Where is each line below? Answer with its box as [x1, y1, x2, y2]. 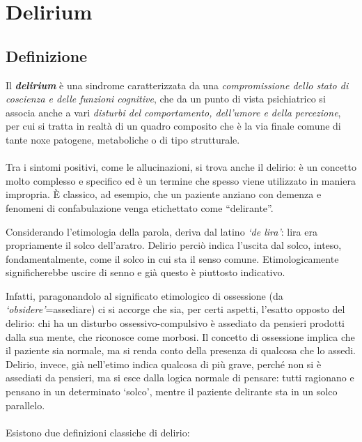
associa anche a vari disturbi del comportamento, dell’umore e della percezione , [6, 105, 341, 119]
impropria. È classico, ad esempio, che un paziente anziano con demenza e [6, 187, 322, 201]
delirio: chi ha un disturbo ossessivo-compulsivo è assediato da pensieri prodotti [6, 316, 345, 330]
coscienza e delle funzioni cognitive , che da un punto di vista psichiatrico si [6, 91, 326, 106]
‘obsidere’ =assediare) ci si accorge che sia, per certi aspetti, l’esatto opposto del [6, 302, 345, 317]
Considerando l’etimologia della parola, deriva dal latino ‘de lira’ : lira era [6, 224, 317, 238]
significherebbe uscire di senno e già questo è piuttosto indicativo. [6, 265, 285, 280]
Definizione [6, 45, 88, 66]
